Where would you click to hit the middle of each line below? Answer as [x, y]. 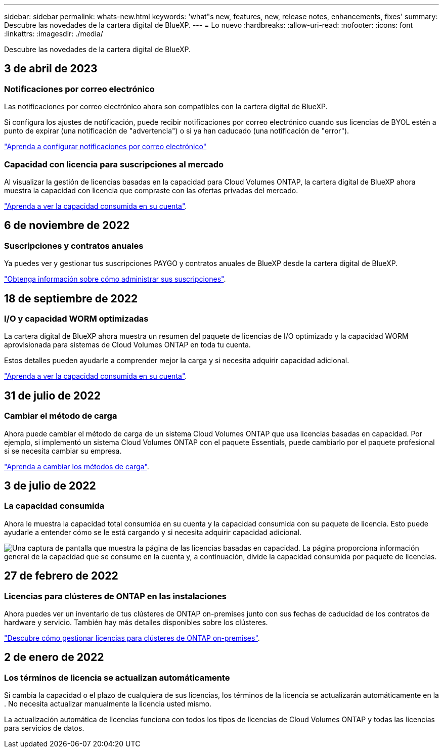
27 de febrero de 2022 [61, 576]
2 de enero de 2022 [54, 657]
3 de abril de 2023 [51, 69]
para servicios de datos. [44, 728]
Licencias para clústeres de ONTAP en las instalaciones [116, 596]
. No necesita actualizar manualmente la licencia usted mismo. [108, 704]
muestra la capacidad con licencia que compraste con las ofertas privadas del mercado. [151, 190]
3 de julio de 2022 [50, 486]
